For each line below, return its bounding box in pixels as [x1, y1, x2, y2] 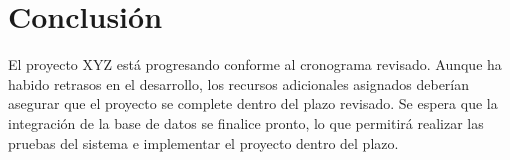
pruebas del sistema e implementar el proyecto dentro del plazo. [8, 132, 399, 153]
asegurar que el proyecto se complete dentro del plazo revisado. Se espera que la [8, 93, 498, 114]
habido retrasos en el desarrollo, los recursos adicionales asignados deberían [8, 73, 470, 94]
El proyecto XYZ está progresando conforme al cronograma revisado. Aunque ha [8, 54, 502, 75]
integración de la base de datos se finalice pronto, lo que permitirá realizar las [8, 112, 484, 133]
